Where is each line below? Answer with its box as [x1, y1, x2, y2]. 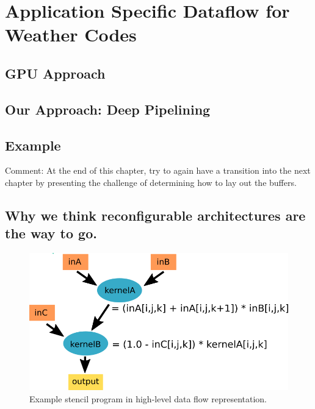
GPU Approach [5, 63, 106, 82]
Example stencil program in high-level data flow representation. [29, 393, 267, 405]
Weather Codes [5, 22, 137, 47]
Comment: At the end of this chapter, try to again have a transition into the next [5, 164, 311, 177]
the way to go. [5, 224, 97, 243]
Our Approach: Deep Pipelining [5, 99, 211, 118]
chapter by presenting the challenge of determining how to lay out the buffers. [5, 176, 297, 188]
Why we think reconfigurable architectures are [5, 205, 306, 224]
